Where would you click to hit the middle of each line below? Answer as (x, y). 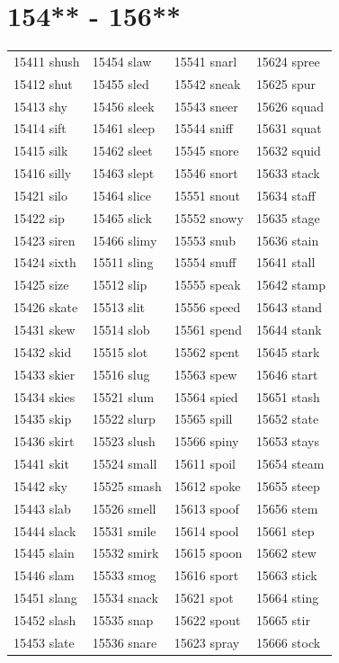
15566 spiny (206, 441)
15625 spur (286, 83)
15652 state (287, 419)
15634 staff (285, 195)
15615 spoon (208, 553)
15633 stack (288, 173)
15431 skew (45, 329)
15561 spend (208, 329)
